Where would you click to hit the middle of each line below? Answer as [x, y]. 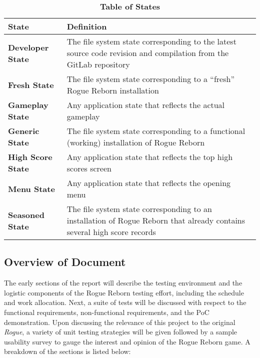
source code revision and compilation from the [148, 53]
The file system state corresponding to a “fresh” [150, 79]
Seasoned [26, 214]
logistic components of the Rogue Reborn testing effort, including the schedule [124, 292]
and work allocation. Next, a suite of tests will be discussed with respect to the [125, 302]
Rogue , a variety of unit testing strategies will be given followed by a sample [121, 332]
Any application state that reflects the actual [146, 105]
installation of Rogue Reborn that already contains [156, 220]
